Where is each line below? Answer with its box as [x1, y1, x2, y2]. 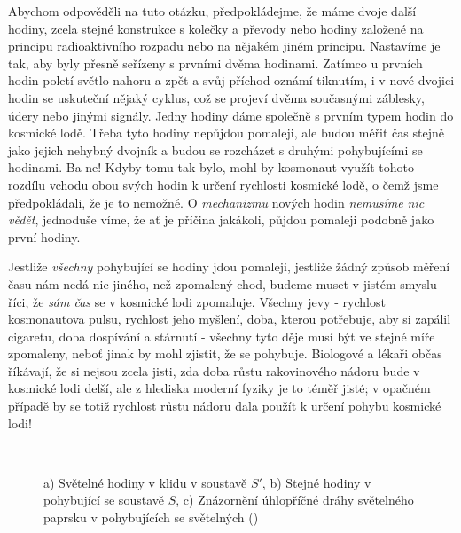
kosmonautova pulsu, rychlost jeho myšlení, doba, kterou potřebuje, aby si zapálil [8, 310, 451, 328]
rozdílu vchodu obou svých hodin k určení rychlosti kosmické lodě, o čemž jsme [8, 175, 439, 193]
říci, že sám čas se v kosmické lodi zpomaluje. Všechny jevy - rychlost [8, 292, 386, 310]
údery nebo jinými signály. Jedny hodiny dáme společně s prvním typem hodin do [8, 106, 454, 124]
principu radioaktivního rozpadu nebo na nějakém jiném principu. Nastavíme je [8, 36, 441, 55]
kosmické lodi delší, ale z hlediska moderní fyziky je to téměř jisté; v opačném [8, 379, 431, 397]
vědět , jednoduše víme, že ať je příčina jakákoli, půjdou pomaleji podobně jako [8, 210, 434, 229]
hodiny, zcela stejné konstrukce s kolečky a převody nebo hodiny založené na [8, 19, 424, 37]
